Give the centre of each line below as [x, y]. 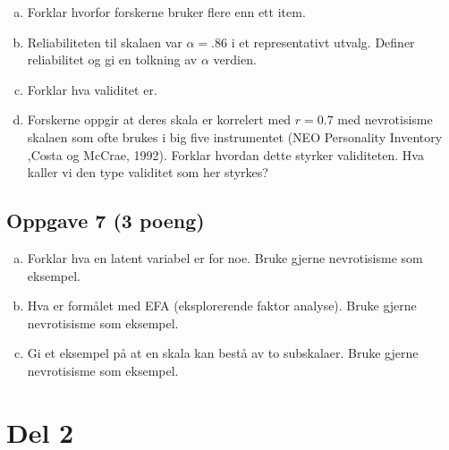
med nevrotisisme [385, 119]
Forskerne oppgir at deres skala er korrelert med [159, 119]
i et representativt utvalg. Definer [323, 42]
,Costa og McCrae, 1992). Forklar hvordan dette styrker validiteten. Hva [225, 154]
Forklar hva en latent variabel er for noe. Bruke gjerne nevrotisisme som [225, 257]
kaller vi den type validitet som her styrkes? [148, 172]
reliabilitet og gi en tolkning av [112, 59]
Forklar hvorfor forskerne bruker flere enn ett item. [166, 12]
